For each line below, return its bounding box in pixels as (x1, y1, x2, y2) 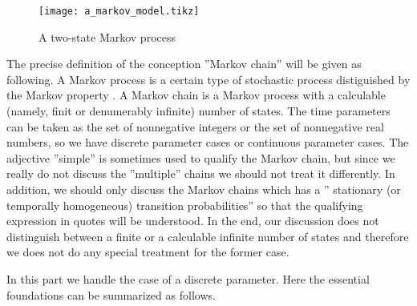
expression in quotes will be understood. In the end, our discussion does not (6, 212, 379, 229)
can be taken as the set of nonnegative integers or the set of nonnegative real (6, 118, 384, 135)
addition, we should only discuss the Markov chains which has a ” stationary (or (6, 181, 401, 197)
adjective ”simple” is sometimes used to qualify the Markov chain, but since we (6, 149, 395, 166)
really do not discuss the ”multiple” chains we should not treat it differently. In (6, 165, 395, 182)
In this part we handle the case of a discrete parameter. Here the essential (6, 270, 370, 287)
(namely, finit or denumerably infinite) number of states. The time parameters (6, 103, 391, 119)
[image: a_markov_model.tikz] (38, 6, 200, 17)
